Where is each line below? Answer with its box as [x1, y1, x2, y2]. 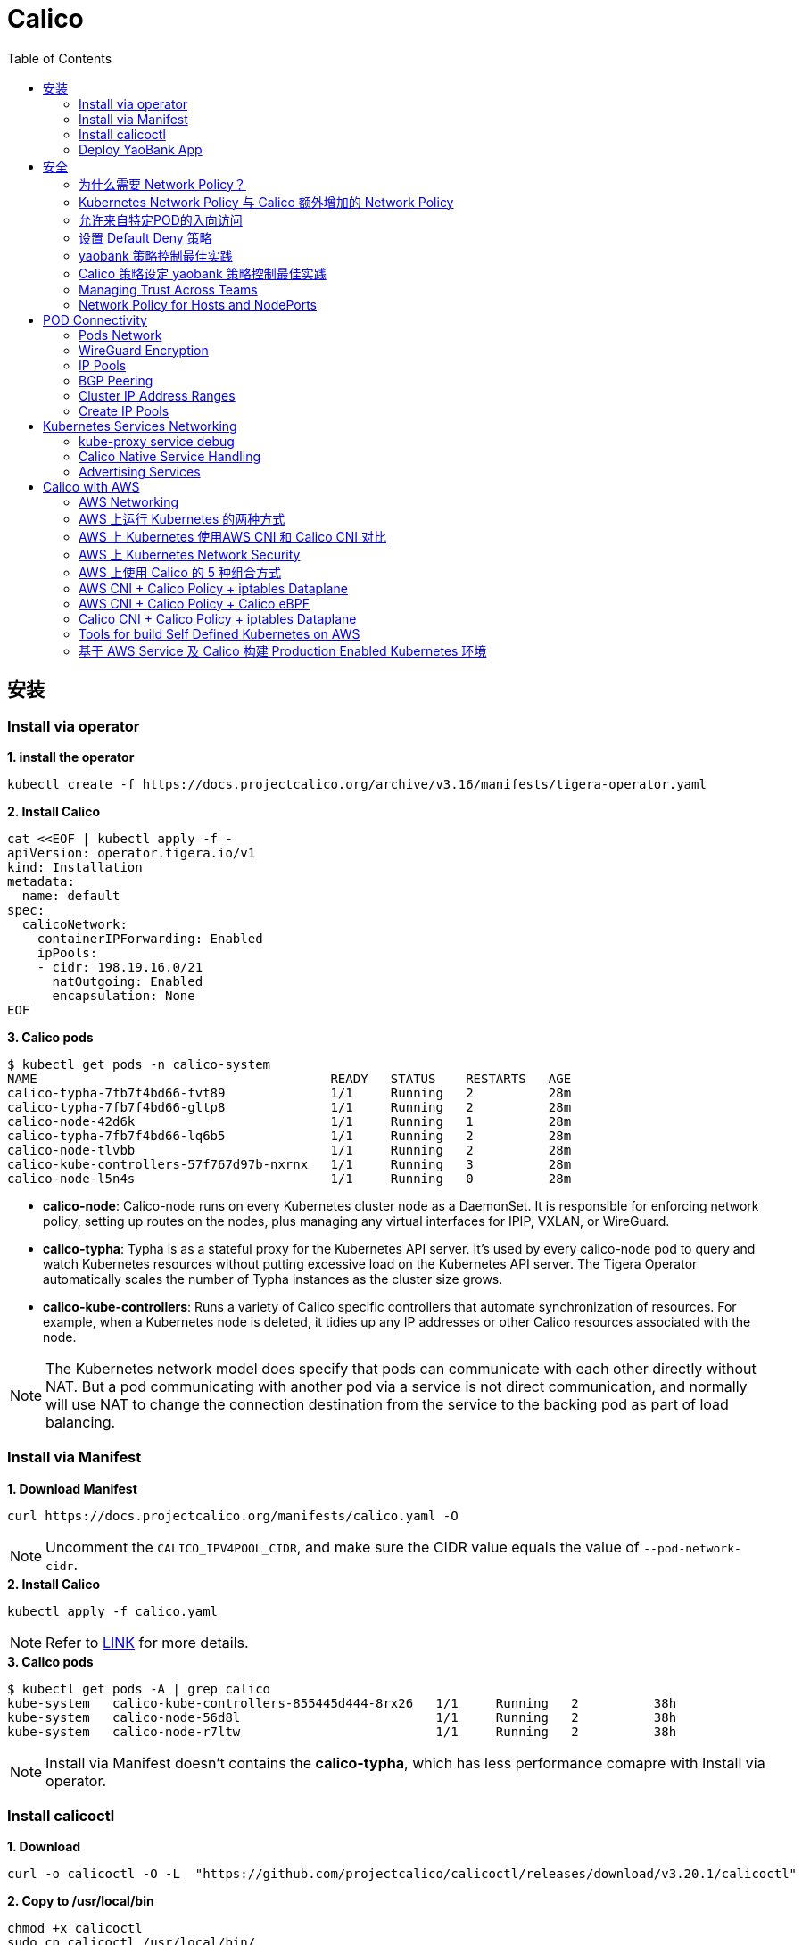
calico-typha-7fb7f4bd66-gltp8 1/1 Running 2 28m [7, 1099, 572, 1114]
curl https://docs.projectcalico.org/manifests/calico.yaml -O [7, 1508, 459, 1523]
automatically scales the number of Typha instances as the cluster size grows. [43, 1270, 503, 1287]
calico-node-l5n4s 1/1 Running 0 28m [7, 1171, 572, 1186]
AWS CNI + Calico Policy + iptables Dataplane [79, 580, 348, 596]
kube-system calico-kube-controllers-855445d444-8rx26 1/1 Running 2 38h [7, 1695, 677, 1710]
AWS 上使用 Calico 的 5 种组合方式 [79, 564, 281, 580]
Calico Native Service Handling [79, 448, 261, 464]
